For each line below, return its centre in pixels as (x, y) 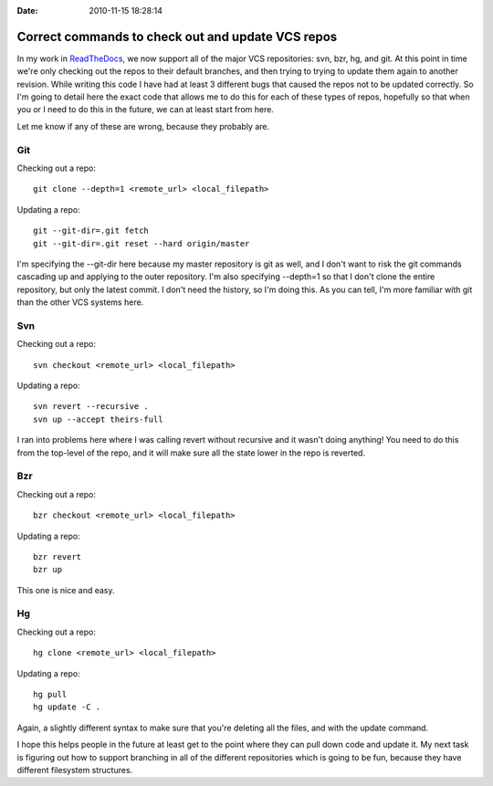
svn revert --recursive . (91, 407)
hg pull (50, 695)
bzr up (48, 570)
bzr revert (58, 556)
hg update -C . (67, 707)
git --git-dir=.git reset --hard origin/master (142, 243)
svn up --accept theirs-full (98, 419)
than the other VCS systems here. (80, 302)
